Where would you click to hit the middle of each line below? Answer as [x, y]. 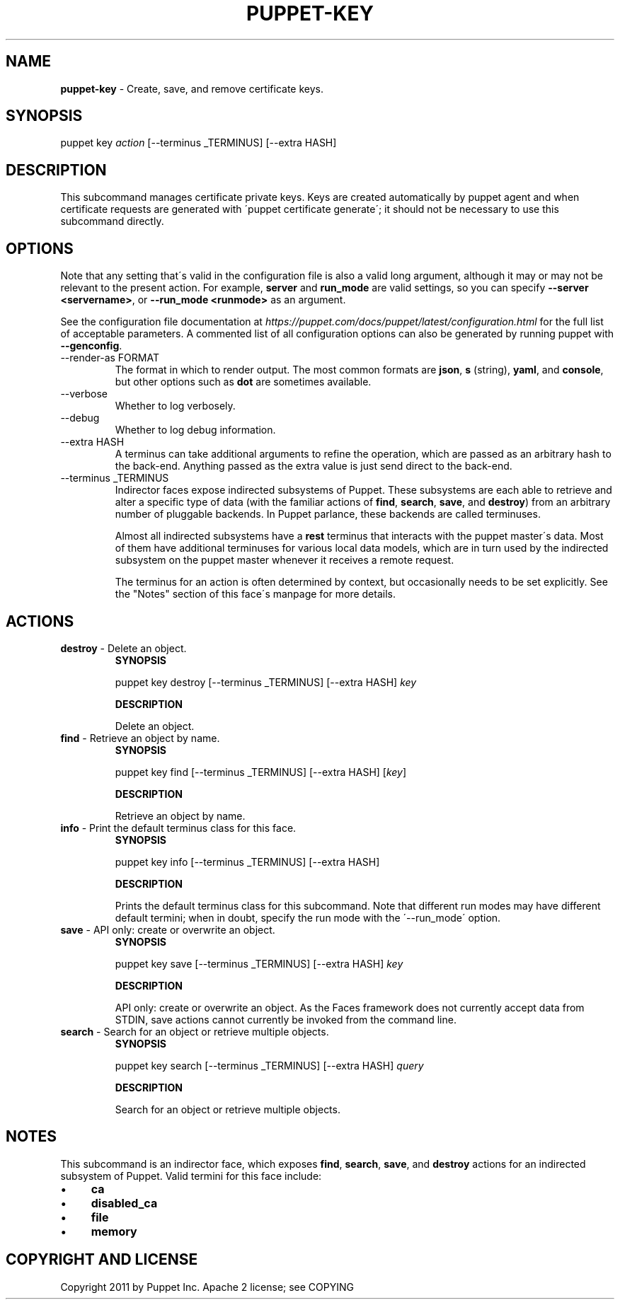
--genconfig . [91, 346]
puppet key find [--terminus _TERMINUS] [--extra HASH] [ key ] [261, 772]
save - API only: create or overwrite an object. [168, 929]
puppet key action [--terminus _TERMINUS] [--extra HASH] [199, 143]
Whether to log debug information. [195, 430]
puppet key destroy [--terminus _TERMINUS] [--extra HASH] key [266, 682]
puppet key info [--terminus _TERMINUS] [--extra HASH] [247, 862]
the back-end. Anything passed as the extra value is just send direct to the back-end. [314, 466]
